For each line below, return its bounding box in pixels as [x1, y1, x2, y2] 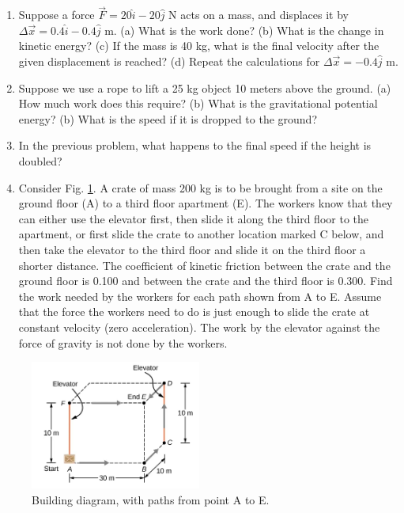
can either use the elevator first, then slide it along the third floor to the [18, 210, 368, 226]
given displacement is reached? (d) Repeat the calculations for [18, 53, 320, 69]
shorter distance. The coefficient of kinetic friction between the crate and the [18, 256, 391, 273]
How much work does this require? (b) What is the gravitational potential [18, 95, 378, 112]
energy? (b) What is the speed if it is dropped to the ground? [18, 110, 317, 127]
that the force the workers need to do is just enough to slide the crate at [18, 303, 370, 320]
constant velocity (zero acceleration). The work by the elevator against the [18, 318, 380, 335]
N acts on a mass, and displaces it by [168, 6, 349, 23]
